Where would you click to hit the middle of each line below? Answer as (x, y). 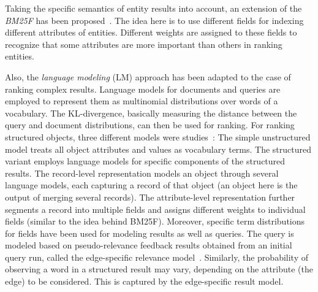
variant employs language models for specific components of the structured (145, 161)
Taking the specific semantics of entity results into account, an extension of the (153, 8)
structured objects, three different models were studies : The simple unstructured (158, 136)
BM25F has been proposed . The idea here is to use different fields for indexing (154, 20)
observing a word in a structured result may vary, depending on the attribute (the (159, 269)
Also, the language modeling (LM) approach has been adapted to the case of (148, 76)
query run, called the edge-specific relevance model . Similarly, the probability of (157, 257)
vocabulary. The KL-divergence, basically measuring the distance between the (151, 113)
